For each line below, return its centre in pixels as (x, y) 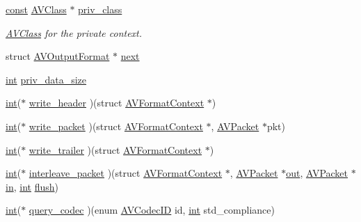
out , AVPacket (317, 173)
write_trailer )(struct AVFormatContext (115, 149)
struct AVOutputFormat (58, 56)
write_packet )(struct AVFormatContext (116, 126)
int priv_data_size (46, 79)
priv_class (100, 9)
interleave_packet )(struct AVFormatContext (126, 173)
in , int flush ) (32, 186)
